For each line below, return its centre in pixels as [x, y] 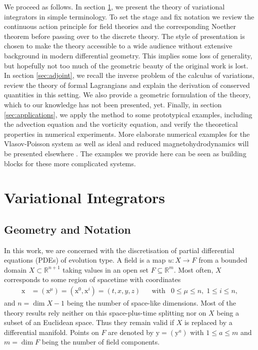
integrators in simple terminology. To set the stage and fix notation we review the [129, 16]
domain [15, 269]
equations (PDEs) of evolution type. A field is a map [85, 260]
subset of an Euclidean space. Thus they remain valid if [89, 322]
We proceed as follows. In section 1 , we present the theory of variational [114, 6]
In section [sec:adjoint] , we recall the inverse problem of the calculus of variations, [129, 75]
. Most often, [193, 269]
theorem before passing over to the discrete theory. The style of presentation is [124, 36]
